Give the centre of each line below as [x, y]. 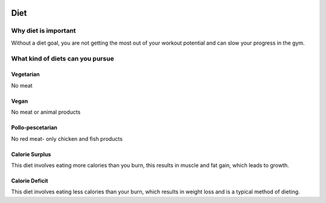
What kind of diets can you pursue [62, 59]
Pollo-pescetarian [34, 127]
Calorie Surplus [31, 154]
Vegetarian [25, 74]
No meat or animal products [46, 112]
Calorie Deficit [30, 181]
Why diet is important [43, 31]
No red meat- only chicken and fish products [67, 138]
